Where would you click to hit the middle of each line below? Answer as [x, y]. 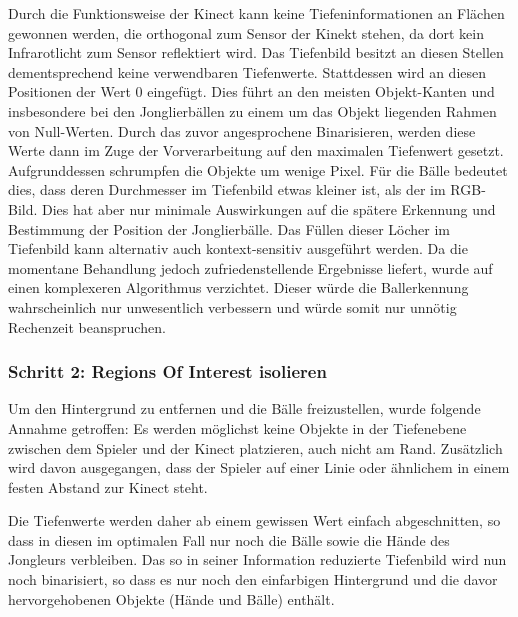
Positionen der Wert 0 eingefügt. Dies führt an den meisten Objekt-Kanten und [251, 91]
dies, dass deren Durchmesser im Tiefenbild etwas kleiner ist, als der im [227, 189]
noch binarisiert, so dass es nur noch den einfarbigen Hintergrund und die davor [253, 579]
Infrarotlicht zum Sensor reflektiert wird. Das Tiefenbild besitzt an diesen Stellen [256, 52]
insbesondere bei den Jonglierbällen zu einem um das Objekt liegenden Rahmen [252, 110]
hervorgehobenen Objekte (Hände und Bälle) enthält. [171, 598]
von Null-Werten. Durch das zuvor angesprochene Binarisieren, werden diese [242, 130]
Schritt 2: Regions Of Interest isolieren [167, 371]
